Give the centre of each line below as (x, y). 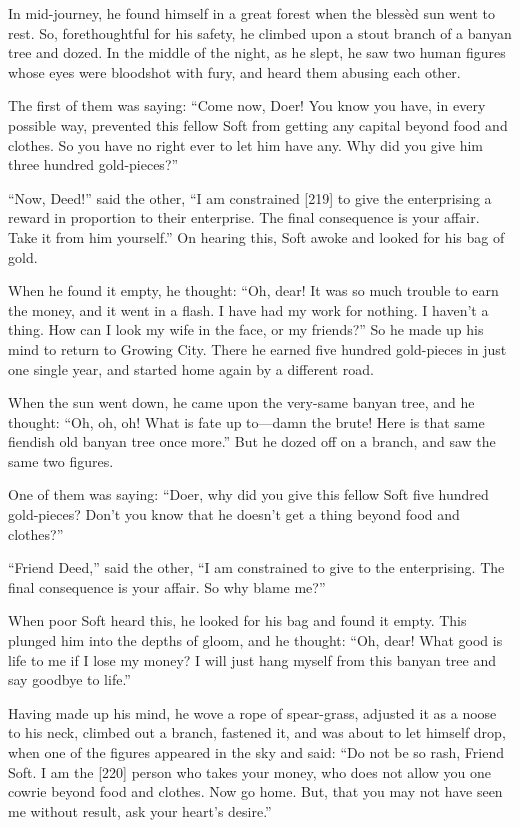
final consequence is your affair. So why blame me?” (167, 586)
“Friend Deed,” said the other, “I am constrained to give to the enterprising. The (256, 567)
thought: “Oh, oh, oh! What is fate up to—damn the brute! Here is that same (246, 421)
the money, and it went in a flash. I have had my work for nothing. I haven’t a (248, 309)
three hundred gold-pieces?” (93, 164)
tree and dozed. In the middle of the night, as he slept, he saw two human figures (257, 52)
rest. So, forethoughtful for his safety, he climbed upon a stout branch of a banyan (260, 32)
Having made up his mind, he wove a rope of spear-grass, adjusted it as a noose (252, 712)
